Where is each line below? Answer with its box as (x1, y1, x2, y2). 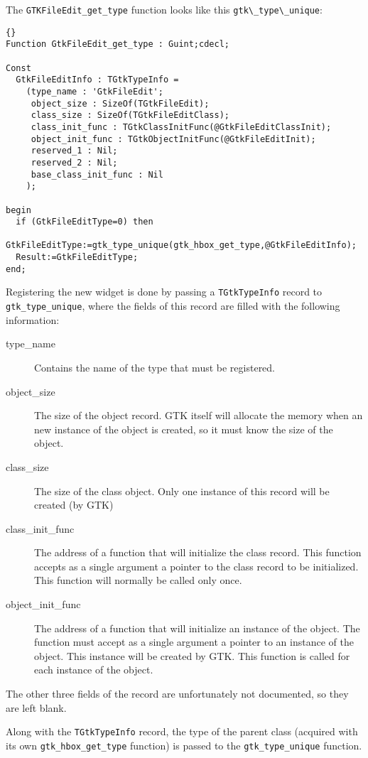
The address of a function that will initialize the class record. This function (34, 545, 362, 560)
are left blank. (6, 700, 67, 715)
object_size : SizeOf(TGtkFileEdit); (31, 98, 210, 109)
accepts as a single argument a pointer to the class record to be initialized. (34, 558, 359, 573)
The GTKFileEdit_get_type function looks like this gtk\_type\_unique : (6, 2, 323, 16)
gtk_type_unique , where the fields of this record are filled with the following (6, 298, 340, 313)
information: (6, 312, 60, 327)
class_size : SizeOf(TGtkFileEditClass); (31, 110, 229, 121)
